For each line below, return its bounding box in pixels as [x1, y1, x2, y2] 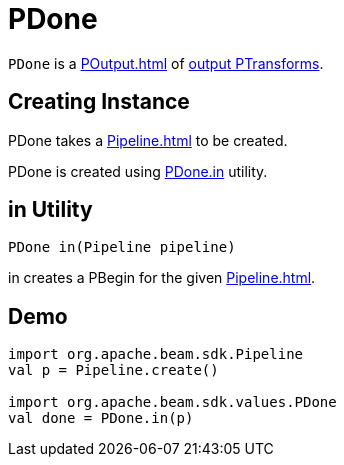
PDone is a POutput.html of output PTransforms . [8, 54, 324, 72]
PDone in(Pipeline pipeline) [8, 239, 236, 256]
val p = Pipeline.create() [8, 362, 219, 379]
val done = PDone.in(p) [8, 410, 194, 427]
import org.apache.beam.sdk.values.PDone [8, 394, 337, 411]
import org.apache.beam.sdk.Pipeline [8, 346, 304, 363]
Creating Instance [8, 89, 190, 115]
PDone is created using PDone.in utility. [8, 162, 268, 180]
